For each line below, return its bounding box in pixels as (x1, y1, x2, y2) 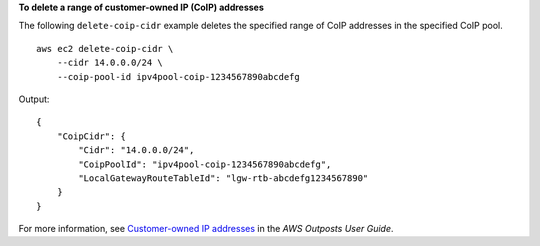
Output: (18, 93, 50, 105)
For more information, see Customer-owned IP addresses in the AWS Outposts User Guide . (18, 223, 394, 235)
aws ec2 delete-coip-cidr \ (36, 43, 174, 54)
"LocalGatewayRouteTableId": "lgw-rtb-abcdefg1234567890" (78, 172, 369, 184)
